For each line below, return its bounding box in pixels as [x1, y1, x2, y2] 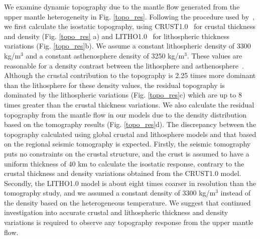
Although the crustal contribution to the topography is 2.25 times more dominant [4, 70, 256, 80]
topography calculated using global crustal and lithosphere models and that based [4, 128, 256, 139]
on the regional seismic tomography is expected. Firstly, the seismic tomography [4, 138, 251, 149]
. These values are [187, 50, 242, 60]
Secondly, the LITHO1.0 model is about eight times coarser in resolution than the [4, 177, 256, 188]
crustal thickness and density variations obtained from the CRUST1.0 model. [4, 168, 241, 178]
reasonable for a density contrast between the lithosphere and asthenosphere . [4, 60, 244, 70]
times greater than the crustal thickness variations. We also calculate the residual [4, 99, 254, 109]
